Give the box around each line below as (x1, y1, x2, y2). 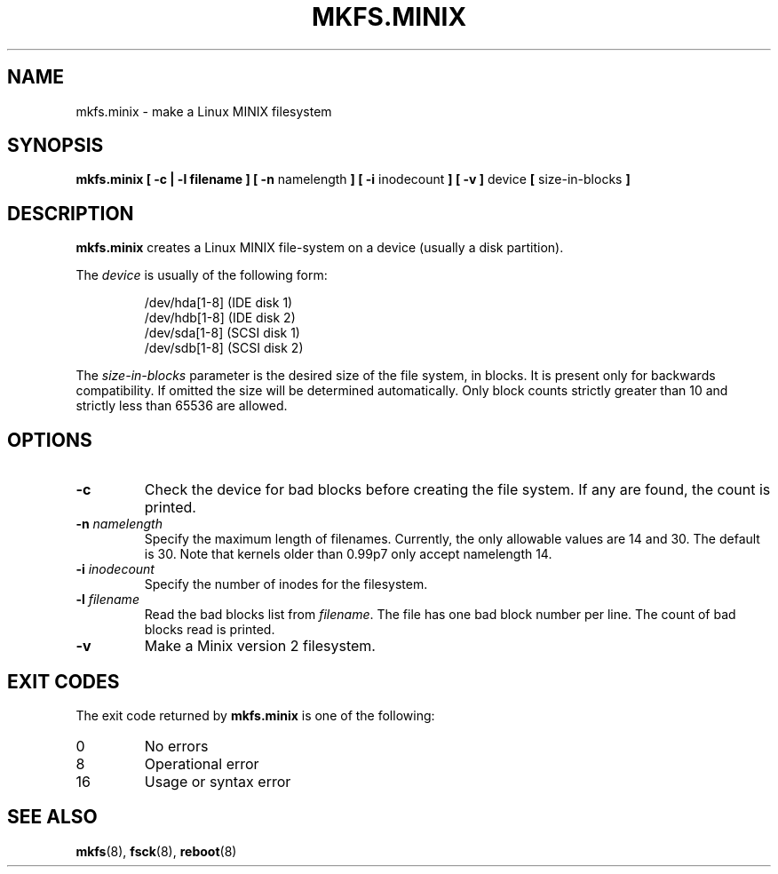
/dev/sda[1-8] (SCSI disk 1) (144, 325, 300, 341)
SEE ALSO (7, 806, 98, 829)
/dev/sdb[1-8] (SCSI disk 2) (144, 340, 304, 356)
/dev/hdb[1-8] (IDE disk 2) (144, 310, 296, 326)
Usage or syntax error (144, 772, 291, 791)
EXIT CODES (7, 670, 120, 693)
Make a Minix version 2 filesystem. (144, 637, 376, 655)
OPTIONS (7, 428, 92, 451)
